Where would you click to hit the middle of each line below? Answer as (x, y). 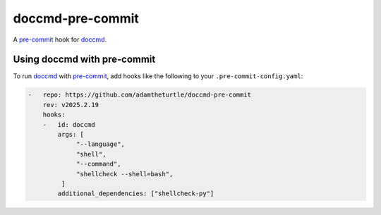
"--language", (101, 144)
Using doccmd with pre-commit (84, 60)
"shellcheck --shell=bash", (125, 174)
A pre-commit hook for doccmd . (60, 39)
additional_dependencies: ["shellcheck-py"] (136, 193)
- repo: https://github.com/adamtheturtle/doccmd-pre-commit (140, 95)
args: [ (71, 134)
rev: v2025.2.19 (71, 105)
